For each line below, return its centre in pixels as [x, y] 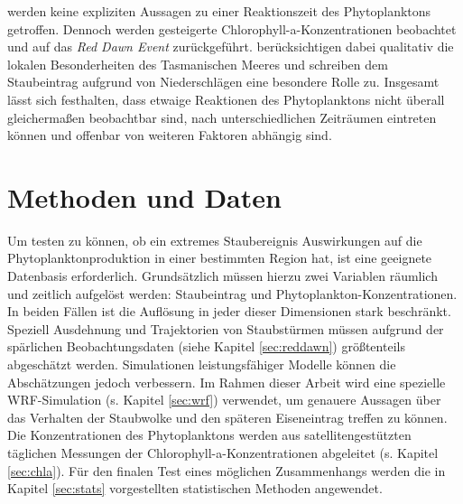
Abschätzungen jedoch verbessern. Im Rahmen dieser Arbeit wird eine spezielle [227, 382]
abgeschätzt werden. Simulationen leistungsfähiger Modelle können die [202, 364]
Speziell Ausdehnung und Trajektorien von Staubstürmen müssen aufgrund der [226, 328]
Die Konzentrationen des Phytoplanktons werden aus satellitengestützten [209, 435]
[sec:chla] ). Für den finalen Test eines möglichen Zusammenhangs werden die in [227, 470]
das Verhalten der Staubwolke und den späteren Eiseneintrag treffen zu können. [227, 417]
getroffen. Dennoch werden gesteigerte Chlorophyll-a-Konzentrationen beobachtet [232, 28]
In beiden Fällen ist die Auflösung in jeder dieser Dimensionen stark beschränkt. [229, 311]
